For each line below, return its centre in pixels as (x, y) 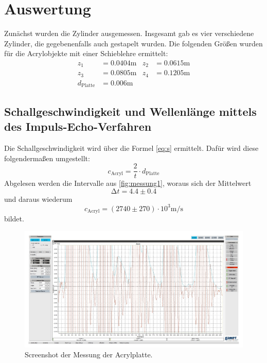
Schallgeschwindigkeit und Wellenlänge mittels (130, 111)
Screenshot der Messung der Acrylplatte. (89, 355)
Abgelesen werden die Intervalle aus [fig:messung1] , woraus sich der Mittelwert (128, 183)
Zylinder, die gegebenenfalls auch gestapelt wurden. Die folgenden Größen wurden (133, 43)
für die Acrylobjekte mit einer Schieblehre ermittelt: (86, 53)
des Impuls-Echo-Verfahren (78, 126)
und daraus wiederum (38, 198)
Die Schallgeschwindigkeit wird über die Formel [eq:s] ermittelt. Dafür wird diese (131, 148)
